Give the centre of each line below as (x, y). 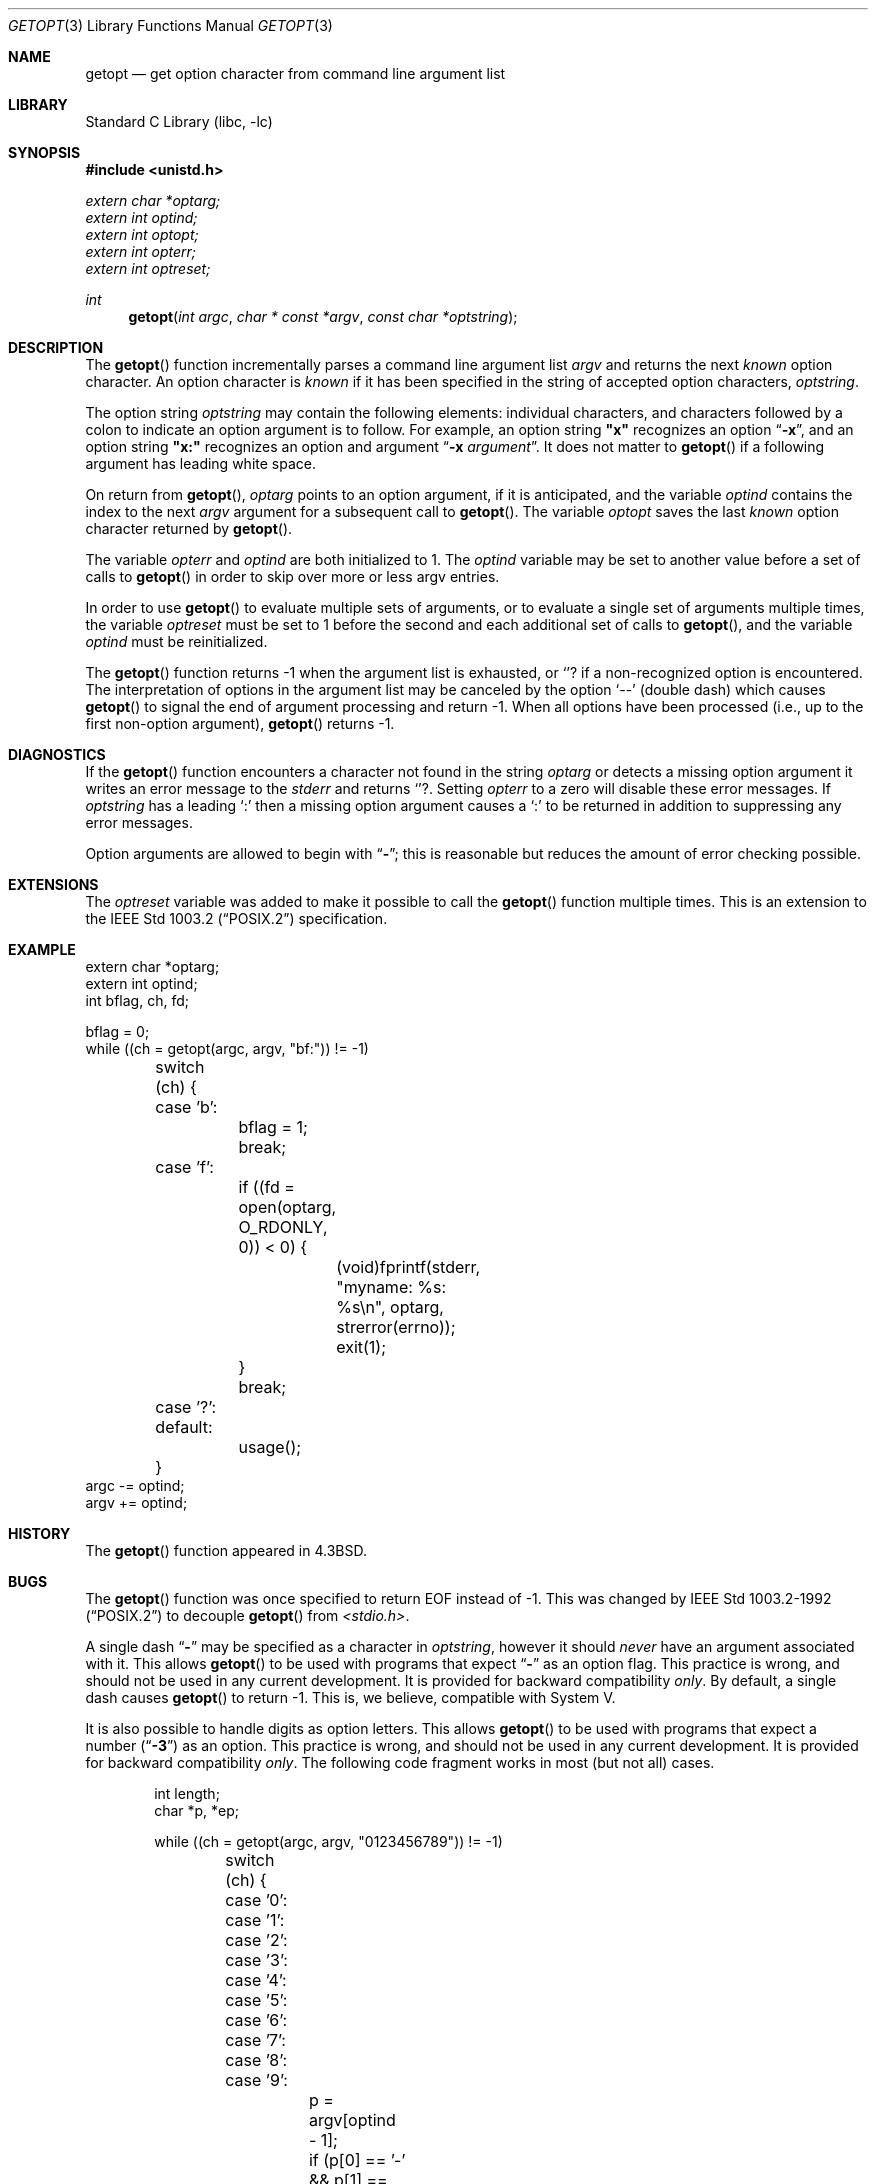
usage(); (270, 1447)
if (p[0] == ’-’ (357, 2160)
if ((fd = (266, 1187)
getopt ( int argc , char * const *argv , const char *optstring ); (323, 316)
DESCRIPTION (56, 347)
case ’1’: (255, 1920)
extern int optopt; (142, 234)
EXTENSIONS (53, 884)
